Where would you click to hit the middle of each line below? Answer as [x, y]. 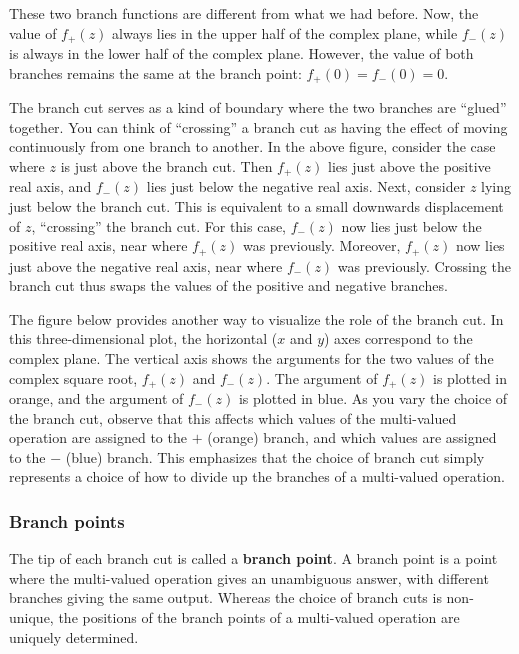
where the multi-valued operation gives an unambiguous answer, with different [249, 577]
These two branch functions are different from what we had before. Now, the [244, 13]
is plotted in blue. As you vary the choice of [373, 397]
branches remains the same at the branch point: [155, 72]
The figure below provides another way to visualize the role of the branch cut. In [256, 318]
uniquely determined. [74, 636]
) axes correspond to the [398, 338]
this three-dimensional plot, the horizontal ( [143, 338]
